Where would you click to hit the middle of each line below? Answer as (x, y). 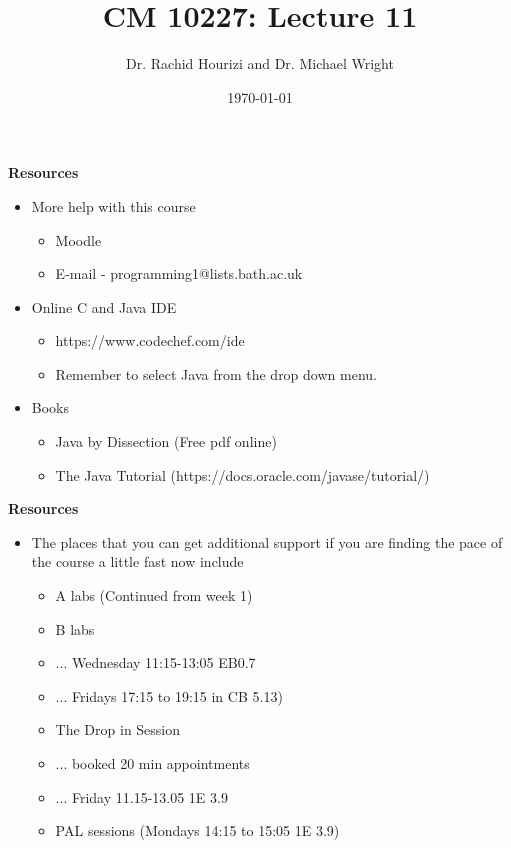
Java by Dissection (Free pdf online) (166, 441)
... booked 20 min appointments (152, 763)
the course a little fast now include (137, 561)
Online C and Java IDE (104, 306)
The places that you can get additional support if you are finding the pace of (267, 541)
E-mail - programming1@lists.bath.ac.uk (179, 273)
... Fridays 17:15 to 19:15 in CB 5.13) (169, 695)
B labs (75, 628)
